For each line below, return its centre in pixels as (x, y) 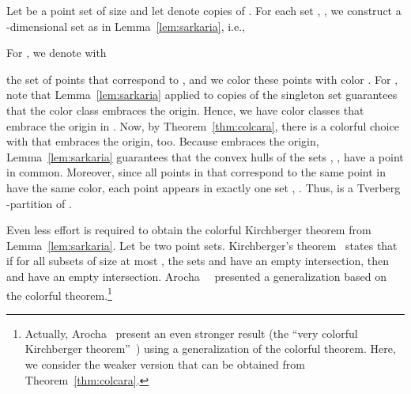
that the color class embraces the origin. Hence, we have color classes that (185, 110)
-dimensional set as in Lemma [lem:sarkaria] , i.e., (126, 26)
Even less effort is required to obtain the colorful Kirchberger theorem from (189, 230)
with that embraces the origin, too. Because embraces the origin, (163, 141)
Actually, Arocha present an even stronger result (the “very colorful (191, 333)
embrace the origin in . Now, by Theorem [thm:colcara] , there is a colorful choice (203, 125)
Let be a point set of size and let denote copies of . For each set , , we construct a (204, 10)
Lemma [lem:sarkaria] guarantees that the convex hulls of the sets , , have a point (205, 156)
